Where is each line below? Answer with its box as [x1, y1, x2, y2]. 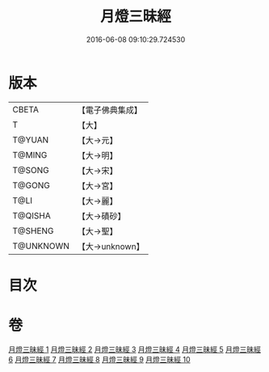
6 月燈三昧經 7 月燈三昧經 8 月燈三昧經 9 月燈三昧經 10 [8, 354, 191, 364]
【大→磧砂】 [77, 210, 126, 222]
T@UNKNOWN [12, 240, 70, 252]
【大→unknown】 [77, 240, 145, 252]
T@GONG [12, 180, 50, 191]
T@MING [12, 149, 48, 160]
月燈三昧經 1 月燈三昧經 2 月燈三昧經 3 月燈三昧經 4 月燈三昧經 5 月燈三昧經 [8, 345, 261, 354]
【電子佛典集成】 [77, 104, 143, 116]
